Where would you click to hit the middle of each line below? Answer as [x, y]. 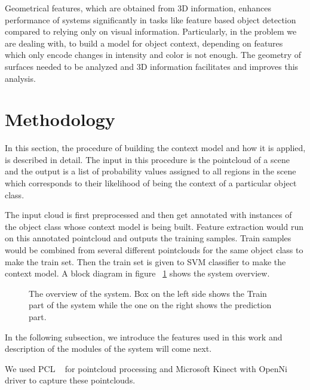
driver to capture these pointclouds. [70, 380]
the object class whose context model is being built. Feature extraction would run [154, 226]
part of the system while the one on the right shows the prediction [150, 305]
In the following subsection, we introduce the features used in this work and [144, 337]
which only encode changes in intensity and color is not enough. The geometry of [153, 55]
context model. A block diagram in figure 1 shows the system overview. [137, 273]
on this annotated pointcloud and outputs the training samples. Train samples [148, 238]
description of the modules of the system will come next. [108, 348]
